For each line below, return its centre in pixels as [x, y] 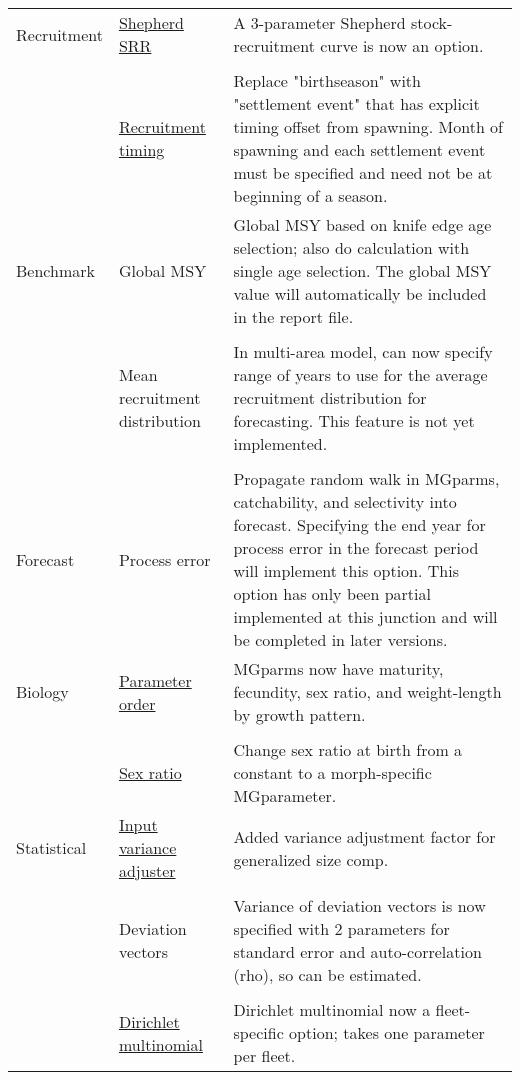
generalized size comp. [311, 859]
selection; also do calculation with [351, 247]
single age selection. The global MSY [362, 270]
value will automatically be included [360, 293]
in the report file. [293, 316]
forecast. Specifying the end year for [359, 524]
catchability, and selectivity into [345, 501]
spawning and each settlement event [359, 149]
